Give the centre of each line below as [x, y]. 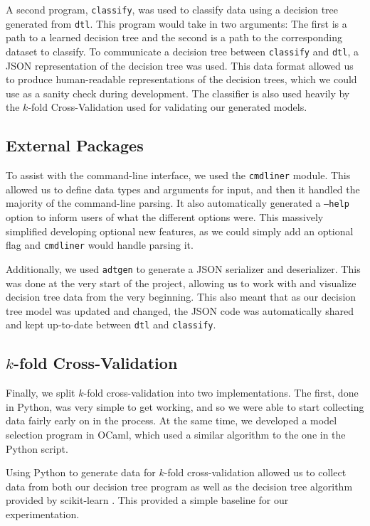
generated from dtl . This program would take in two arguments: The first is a [176, 23]
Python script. [37, 448]
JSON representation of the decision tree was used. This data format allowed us [180, 65]
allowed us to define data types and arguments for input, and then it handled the [183, 189]
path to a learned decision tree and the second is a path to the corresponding [174, 37]
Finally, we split [41, 393]
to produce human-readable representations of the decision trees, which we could [181, 79]
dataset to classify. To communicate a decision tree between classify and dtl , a [182, 51]
